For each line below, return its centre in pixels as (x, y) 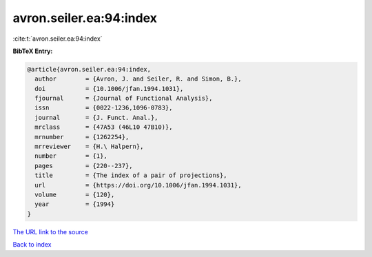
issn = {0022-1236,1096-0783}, (104, 108)
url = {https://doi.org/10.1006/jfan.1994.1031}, (138, 185)
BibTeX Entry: (33, 51)
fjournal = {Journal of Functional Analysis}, (124, 99)
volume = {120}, (75, 195)
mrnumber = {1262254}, (82, 137)
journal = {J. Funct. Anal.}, (96, 117)
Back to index (32, 245)
